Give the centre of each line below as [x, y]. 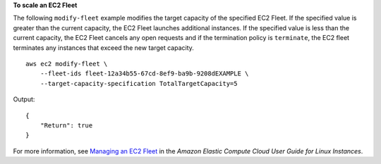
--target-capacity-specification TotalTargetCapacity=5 [139, 83]
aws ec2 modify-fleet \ [67, 64]
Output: [24, 99]
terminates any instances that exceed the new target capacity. [103, 48]
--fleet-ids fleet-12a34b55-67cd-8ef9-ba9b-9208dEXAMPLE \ [144, 74]
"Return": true [66, 125]
